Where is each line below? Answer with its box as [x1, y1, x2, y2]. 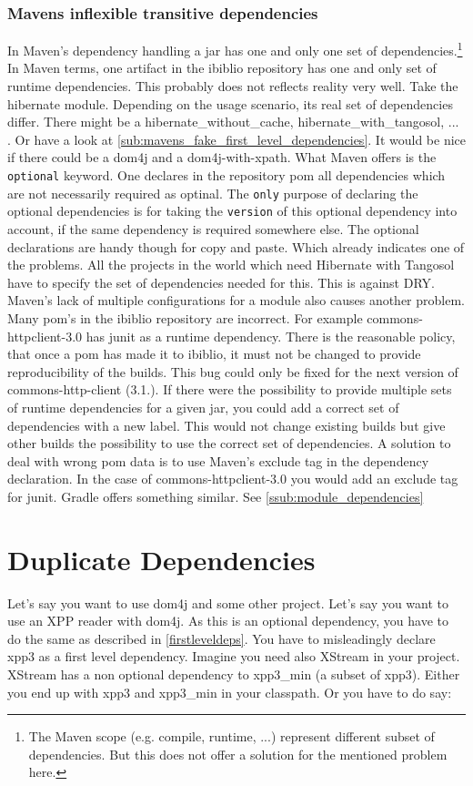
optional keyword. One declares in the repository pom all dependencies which [7, 166, 446, 185]
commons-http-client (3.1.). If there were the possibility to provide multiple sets [7, 380, 452, 399]
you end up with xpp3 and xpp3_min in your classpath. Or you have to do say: [7, 682, 452, 701]
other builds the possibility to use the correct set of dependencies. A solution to [7, 434, 451, 453]
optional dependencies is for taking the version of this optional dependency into [7, 201, 458, 220]
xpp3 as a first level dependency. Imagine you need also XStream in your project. [7, 647, 460, 666]
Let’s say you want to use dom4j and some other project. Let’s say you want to [7, 593, 449, 612]
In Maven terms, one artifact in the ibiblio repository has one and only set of [7, 58, 437, 77]
